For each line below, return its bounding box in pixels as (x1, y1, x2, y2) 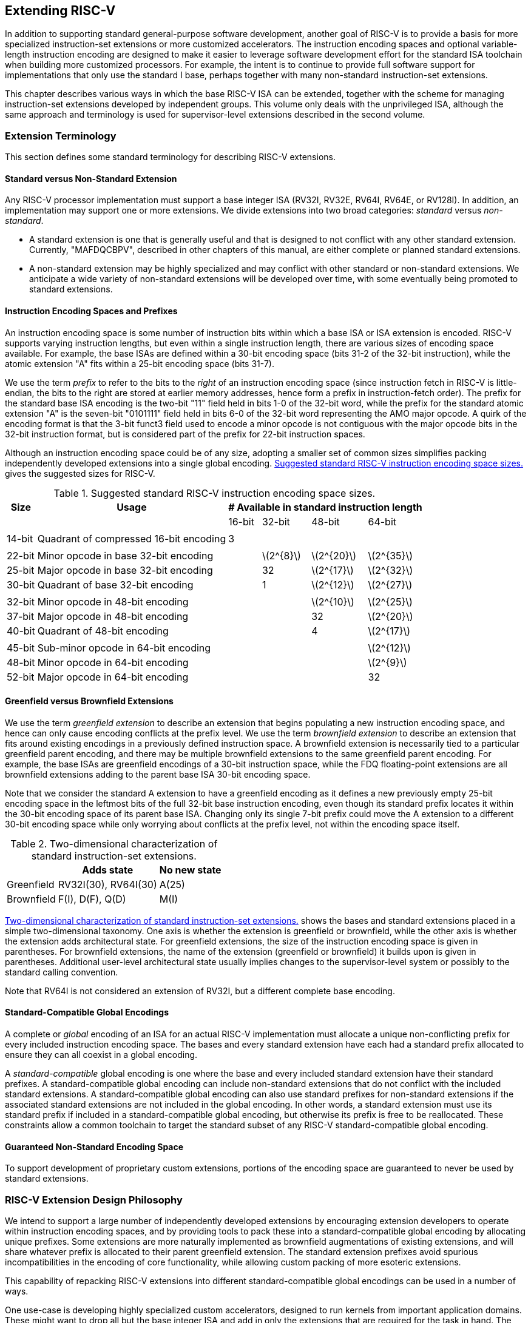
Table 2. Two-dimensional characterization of (10, 837, 218, 850)
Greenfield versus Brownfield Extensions (5, 696, 174, 707)
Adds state (82, 863, 134, 876)
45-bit (7, 641, 35, 654)
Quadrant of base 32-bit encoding (37, 578, 194, 591)
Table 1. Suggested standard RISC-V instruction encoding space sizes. (53, 486, 376, 499)
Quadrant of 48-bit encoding (37, 624, 169, 637)
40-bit (7, 624, 35, 637)
